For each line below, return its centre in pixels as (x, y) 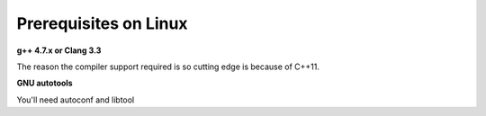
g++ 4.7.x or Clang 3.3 (59, 50)
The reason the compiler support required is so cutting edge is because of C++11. (168, 67)
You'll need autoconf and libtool (76, 100)
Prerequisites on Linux (102, 23)
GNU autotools (45, 83)
